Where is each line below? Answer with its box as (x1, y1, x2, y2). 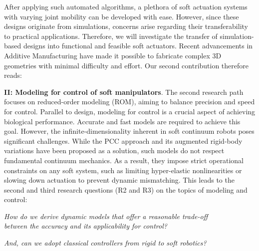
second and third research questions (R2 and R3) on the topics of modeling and (4, 184, 248, 195)
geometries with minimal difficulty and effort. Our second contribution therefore (4, 60, 249, 70)
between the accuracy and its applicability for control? (4, 221, 167, 231)
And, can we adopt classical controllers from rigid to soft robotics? (4, 238, 207, 248)
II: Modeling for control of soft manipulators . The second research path (4, 86, 244, 97)
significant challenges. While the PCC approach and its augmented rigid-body (4, 135, 243, 146)
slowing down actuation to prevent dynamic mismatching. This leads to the (4, 175, 235, 185)
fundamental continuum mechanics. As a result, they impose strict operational (4, 155, 244, 165)
